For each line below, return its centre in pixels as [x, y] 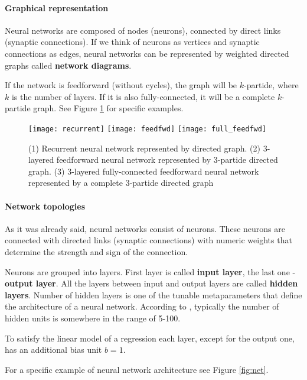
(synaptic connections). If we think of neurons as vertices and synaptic [132, 42]
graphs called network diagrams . [68, 65]
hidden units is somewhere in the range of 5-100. [93, 318]
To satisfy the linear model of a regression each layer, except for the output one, [150, 338]
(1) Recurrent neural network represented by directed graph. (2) [144, 148]
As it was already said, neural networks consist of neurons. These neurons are [145, 228]
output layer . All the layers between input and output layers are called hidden [151, 283]
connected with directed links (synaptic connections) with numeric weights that [148, 240]
